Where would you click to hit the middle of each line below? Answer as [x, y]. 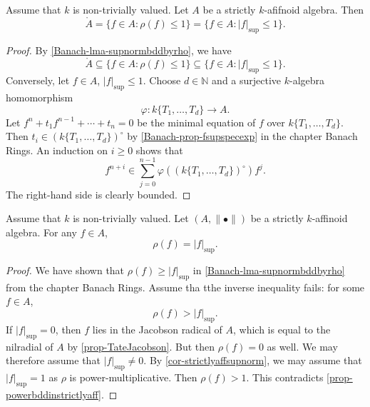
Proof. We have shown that [65, 270]
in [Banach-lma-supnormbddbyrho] [269, 270]
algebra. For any [41, 232]
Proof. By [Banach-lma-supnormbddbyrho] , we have [119, 50]
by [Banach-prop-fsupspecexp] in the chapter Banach [242, 136]
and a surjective [247, 80]
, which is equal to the [282, 329]
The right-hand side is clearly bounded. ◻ [98, 194]
